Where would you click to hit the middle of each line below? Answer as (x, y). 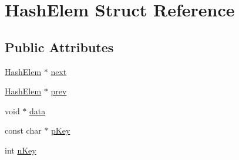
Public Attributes (59, 47)
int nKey (21, 150)
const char (23, 130)
